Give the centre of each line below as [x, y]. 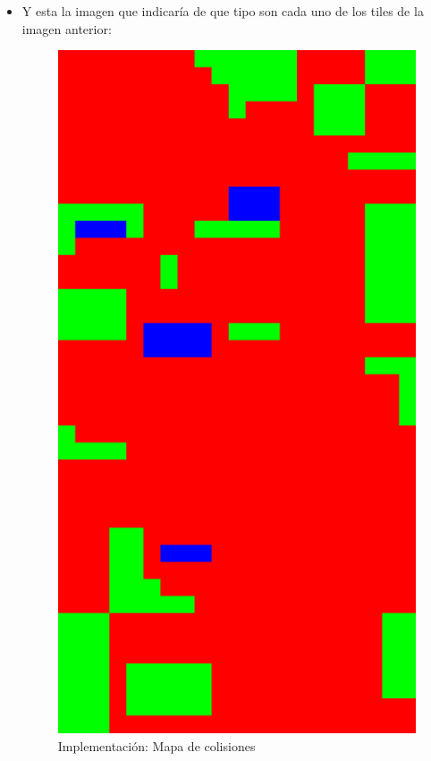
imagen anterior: [67, 28]
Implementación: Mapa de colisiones [156, 745]
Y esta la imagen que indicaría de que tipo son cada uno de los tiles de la [223, 11]
